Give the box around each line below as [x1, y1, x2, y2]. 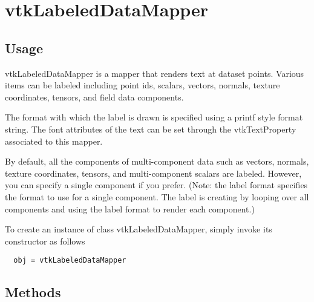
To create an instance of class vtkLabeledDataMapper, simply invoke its [5, 223, 272, 235]
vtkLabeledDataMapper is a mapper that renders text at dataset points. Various [5, 67, 304, 79]
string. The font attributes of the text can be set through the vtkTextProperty [5, 122, 296, 135]
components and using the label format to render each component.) [5, 202, 255, 215]
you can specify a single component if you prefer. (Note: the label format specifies [5, 179, 308, 191]
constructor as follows [5, 234, 85, 247]
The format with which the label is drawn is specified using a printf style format [5, 111, 303, 123]
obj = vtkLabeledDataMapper [13, 256, 126, 265]
